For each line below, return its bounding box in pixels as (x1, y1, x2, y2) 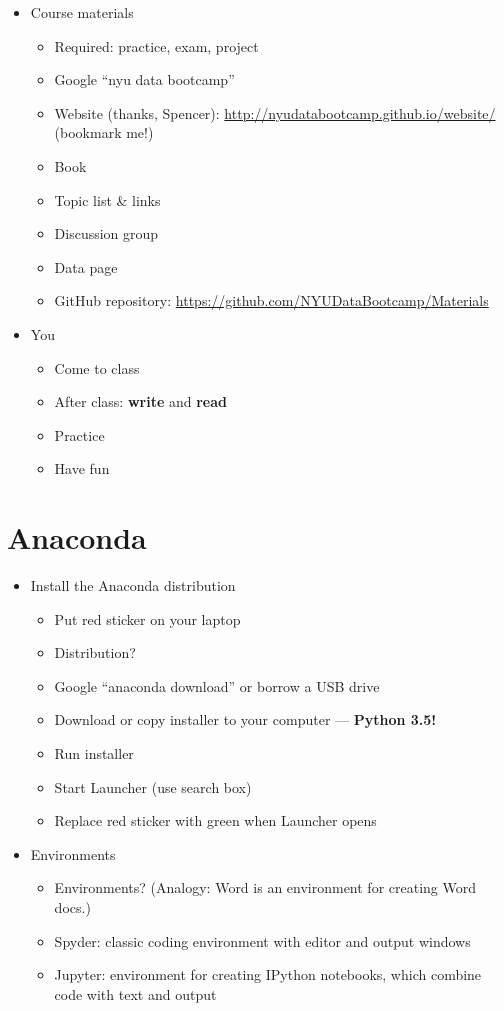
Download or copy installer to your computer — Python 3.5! (54, 709, 437, 730)
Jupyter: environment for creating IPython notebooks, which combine (54, 964, 482, 985)
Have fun (54, 458, 110, 479)
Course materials (30, 2, 134, 22)
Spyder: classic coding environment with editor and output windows (54, 930, 471, 951)
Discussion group (54, 223, 159, 244)
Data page (54, 256, 118, 277)
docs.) (54, 896, 91, 917)
